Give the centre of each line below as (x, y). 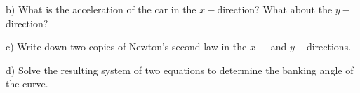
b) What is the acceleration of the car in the (101, 9)
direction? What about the (275, 9)
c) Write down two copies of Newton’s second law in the (126, 46)
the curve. (27, 84)
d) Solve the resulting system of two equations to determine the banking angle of (180, 70)
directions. (329, 46)
